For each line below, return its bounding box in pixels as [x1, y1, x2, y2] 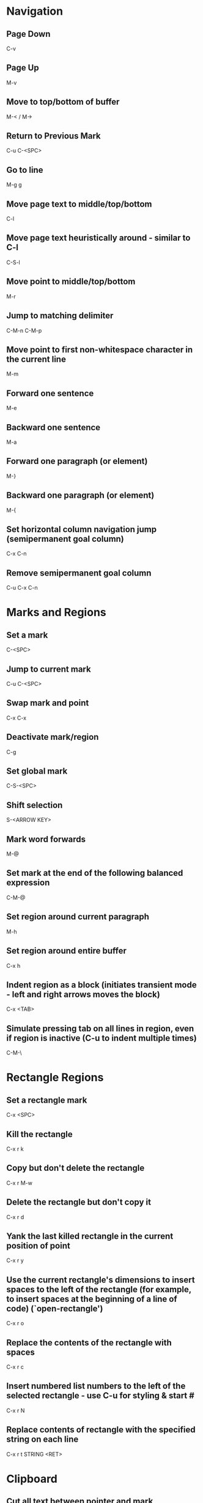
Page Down [6, 29, 51, 39]
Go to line [6, 164, 43, 175]
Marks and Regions [6, 606, 106, 620]
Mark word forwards [6, 834, 86, 844]
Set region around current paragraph [6, 911, 150, 922]
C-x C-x [6, 714, 26, 721]
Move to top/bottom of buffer [6, 97, 120, 107]
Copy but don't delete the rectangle [6, 1163, 145, 1173]
